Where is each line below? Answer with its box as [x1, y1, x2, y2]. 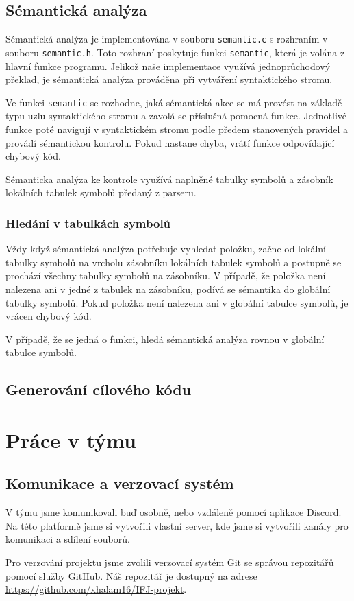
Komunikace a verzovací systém [5, 473, 234, 494]
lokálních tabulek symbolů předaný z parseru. [5, 185, 197, 200]
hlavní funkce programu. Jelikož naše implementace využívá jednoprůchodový [5, 58, 331, 73]
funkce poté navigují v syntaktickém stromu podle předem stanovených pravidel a [5, 121, 349, 136]
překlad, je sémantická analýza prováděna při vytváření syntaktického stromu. [5, 72, 333, 86]
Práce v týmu [5, 425, 136, 453]
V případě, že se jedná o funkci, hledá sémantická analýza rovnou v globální [5, 331, 325, 346]
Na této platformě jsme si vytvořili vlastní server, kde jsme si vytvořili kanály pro [5, 518, 349, 532]
